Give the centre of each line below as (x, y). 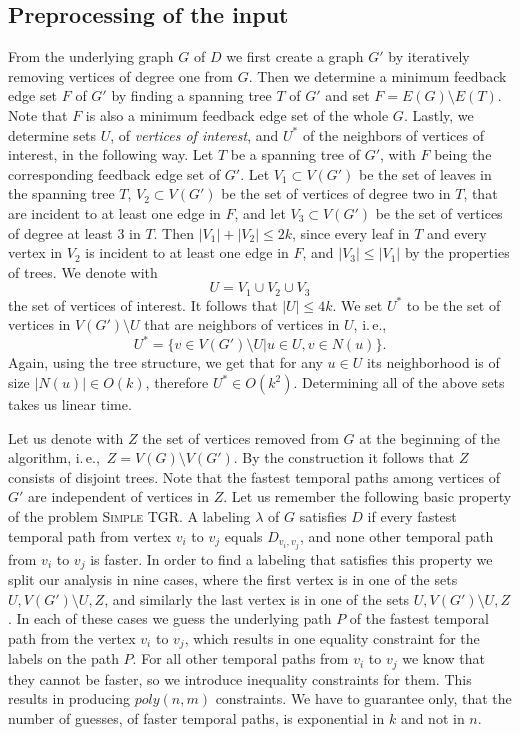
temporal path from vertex (90, 535)
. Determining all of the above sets (399, 382)
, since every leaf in (351, 232)
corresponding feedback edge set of (114, 173)
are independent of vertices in (119, 496)
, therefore (177, 382)
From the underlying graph (91, 56)
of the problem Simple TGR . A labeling (129, 516)
